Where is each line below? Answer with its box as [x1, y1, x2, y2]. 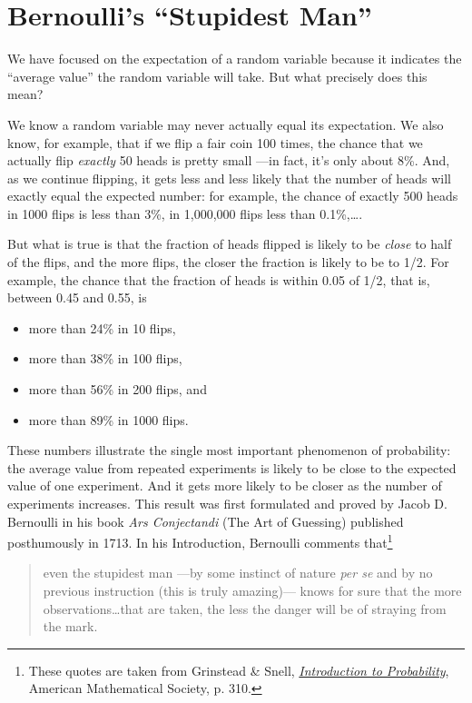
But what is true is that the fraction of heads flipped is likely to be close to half [7, 234, 452, 253]
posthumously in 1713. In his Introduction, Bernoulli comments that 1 [7, 530, 393, 551]
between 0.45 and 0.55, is [7, 288, 147, 307]
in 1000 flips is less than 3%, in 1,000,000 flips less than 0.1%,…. [7, 203, 363, 223]
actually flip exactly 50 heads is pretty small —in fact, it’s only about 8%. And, [7, 151, 450, 170]
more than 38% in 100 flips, [28, 349, 182, 368]
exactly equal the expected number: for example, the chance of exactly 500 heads [7, 186, 458, 205]
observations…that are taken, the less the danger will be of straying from [43, 599, 447, 618]
